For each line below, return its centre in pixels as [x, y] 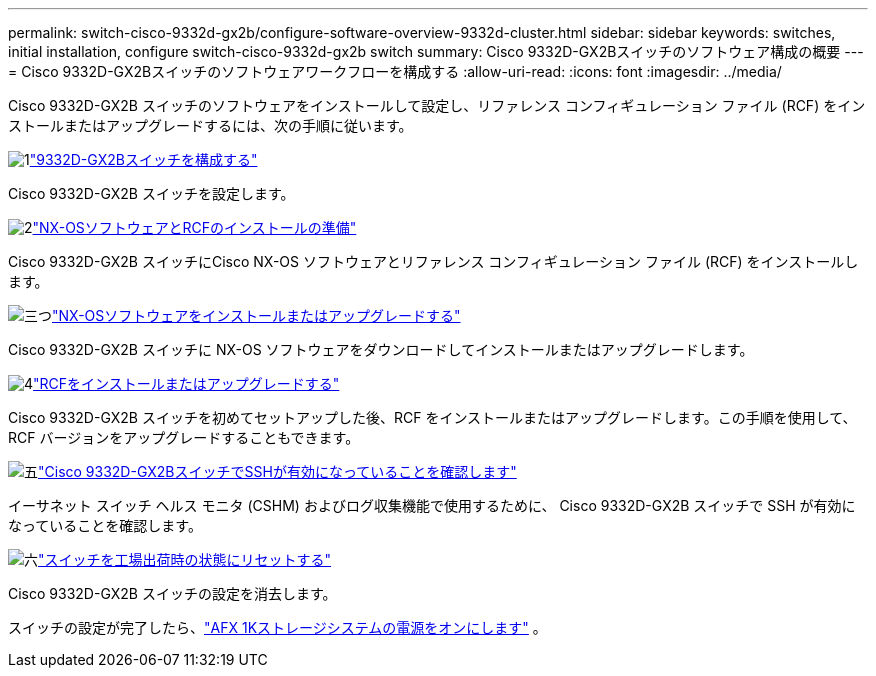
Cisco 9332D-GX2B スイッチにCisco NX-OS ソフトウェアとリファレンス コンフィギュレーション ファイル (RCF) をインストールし [433, 261]
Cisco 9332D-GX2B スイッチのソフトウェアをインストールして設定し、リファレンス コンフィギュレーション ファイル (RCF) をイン [437, 105]
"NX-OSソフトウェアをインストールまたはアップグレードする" [256, 315]
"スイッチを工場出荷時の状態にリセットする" [185, 559]
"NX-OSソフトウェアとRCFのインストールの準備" [194, 227]
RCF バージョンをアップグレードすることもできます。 [184, 437]
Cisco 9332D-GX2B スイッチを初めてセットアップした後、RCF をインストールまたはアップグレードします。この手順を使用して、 [432, 417]
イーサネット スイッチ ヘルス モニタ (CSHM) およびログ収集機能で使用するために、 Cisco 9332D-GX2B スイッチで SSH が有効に [432, 505]
